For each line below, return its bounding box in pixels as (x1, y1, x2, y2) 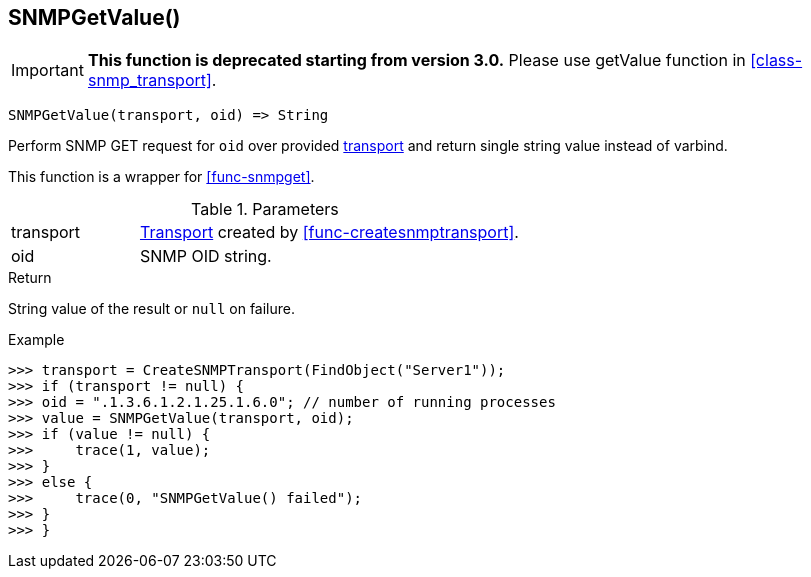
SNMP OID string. (139, 246, 272, 267)
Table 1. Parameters (191, 199, 339, 220)
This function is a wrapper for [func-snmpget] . (8, 168, 315, 186)
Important (11, 60, 84, 81)
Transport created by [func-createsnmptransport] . (139, 222, 519, 243)
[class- (750, 50, 803, 71)
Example (8, 331, 65, 349)
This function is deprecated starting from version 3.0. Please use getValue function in (87, 50, 746, 71)
